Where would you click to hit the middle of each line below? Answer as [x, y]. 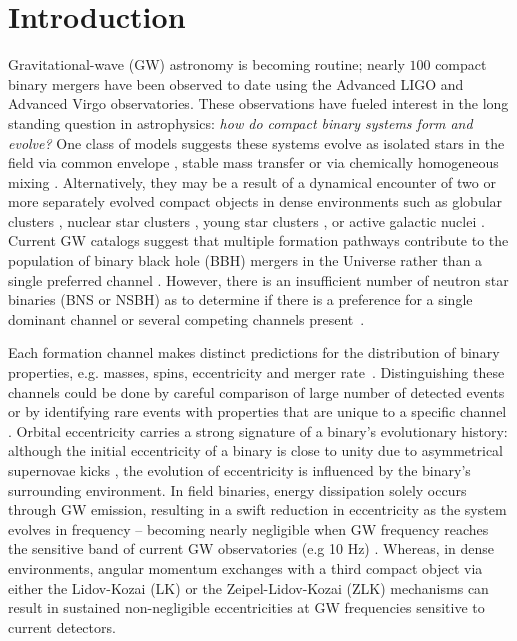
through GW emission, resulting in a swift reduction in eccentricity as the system [257, 509]
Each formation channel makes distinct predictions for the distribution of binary [254, 352]
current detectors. [62, 626]
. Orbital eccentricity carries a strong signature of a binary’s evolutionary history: [258, 430]
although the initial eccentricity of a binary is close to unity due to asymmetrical [256, 450]
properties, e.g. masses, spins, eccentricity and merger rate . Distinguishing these [256, 372]
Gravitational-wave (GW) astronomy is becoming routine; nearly [206, 64]
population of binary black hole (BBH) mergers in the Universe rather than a [245, 260]
